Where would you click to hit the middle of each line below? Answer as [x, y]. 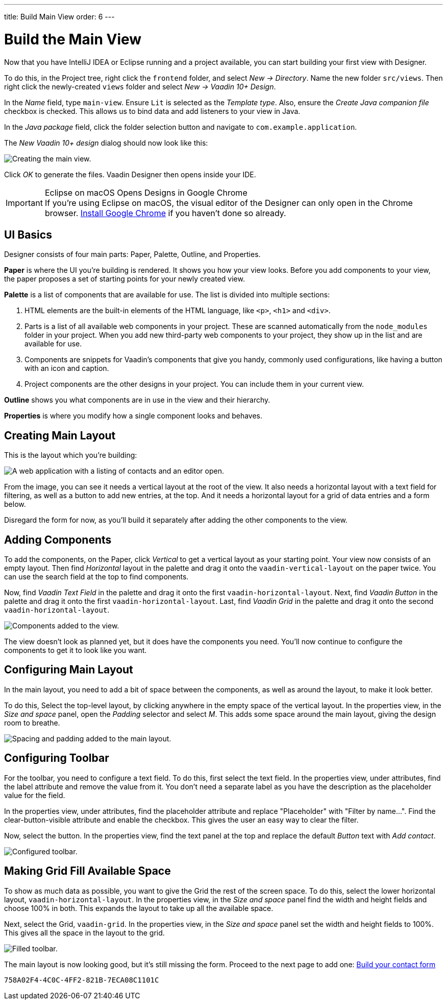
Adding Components [58, 540]
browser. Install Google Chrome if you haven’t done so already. [165, 213]
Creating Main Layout [60, 435]
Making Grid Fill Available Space [88, 871]
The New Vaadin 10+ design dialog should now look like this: [106, 143]
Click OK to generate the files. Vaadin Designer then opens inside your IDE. [130, 174]
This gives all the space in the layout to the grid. [84, 932]
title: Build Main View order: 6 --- [59, 17]
